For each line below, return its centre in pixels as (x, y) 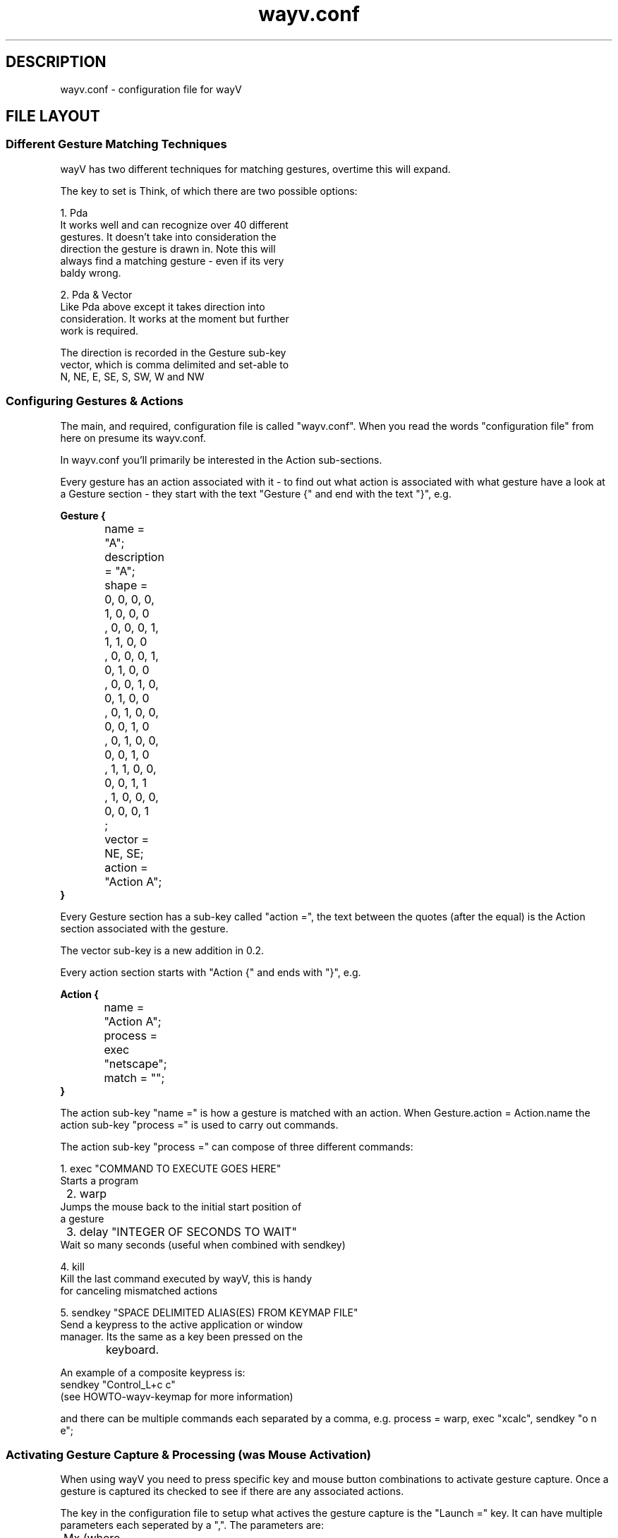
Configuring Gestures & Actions (95, 401)
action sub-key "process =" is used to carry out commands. (199, 1124)
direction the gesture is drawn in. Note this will (168, 248)
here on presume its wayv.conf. (133, 438)
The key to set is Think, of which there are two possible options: (209, 191)
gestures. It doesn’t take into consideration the (168, 236)
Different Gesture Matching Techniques (116, 144)
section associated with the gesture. (144, 928)
